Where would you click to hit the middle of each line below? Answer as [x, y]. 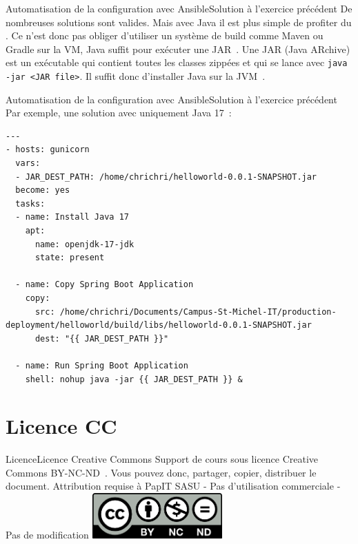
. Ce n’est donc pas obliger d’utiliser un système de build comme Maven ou [165, 35]
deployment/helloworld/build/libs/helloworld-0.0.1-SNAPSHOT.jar [159, 325]
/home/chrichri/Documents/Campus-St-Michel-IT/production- [198, 312]
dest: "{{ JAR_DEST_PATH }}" [102, 338]
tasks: [30, 203]
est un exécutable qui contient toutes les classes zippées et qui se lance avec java [177, 62]
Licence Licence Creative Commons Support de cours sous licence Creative [162, 459]
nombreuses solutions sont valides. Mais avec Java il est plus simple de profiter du [179, 22]
